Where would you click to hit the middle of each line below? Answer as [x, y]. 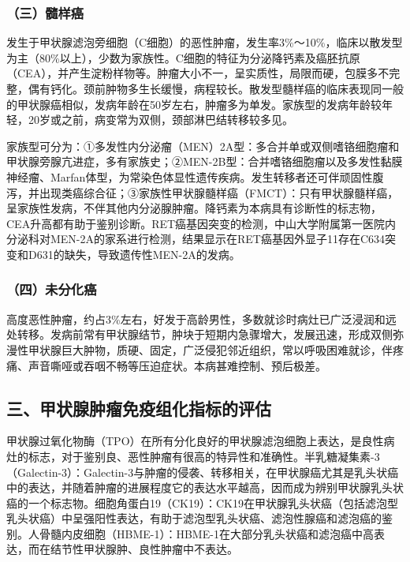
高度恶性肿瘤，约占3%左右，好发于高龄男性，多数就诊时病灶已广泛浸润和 [196, 318]
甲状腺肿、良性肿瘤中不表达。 [160, 549]
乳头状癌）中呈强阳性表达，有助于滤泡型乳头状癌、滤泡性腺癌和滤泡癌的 [194, 518]
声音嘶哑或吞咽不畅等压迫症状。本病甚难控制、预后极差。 [177, 365]
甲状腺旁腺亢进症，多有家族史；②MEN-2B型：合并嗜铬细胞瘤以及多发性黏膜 [205, 161]
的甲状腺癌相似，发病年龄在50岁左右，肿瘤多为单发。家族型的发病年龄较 [194, 104]
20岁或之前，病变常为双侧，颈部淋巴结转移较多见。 [160, 120]
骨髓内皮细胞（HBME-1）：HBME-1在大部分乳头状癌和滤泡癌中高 [206, 533]
